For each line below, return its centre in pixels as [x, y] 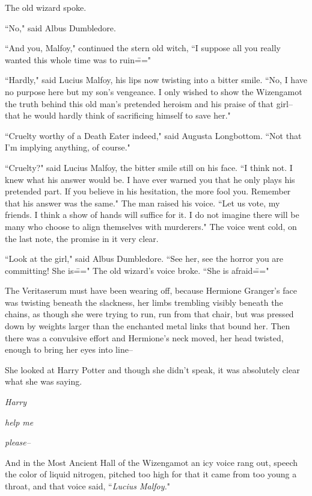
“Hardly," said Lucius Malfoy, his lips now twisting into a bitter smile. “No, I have [156, 80]
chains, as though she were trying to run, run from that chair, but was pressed [149, 314]
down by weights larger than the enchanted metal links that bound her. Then [148, 326]
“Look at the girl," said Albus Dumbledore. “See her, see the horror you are [144, 259]
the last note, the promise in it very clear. [82, 238]
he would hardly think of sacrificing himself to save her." [127, 115]
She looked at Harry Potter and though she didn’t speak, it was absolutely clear [152, 369]
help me [19, 422]
